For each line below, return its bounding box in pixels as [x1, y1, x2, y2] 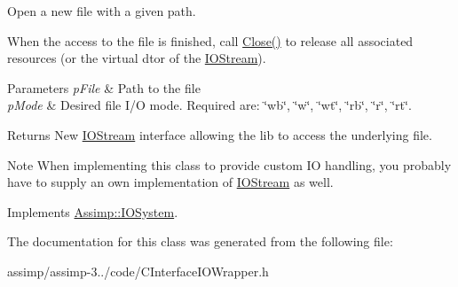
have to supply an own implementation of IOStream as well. [7, 173, 334, 191]
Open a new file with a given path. [7, 2, 196, 19]
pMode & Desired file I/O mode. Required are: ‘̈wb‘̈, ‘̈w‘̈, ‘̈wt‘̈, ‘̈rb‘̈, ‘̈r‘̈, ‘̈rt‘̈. [7, 96, 412, 114]
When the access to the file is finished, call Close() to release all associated [7, 31, 414, 50]
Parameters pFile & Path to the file [7, 78, 201, 97]
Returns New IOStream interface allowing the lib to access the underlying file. [7, 125, 432, 143]
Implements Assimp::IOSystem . [7, 202, 178, 221]
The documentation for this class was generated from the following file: [7, 232, 393, 251]
